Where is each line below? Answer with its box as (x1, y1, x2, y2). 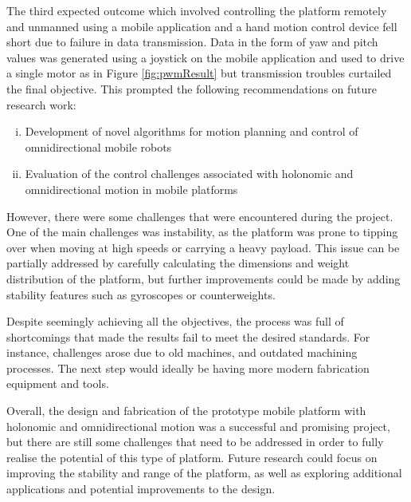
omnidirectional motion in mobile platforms (25, 180, 238, 197)
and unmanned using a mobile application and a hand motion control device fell (6, 18, 397, 34)
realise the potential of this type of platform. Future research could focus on (6, 449, 378, 465)
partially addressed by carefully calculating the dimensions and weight (6, 255, 350, 271)
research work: (6, 96, 76, 113)
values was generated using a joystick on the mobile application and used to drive (6, 49, 405, 65)
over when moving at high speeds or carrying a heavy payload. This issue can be (6, 239, 400, 255)
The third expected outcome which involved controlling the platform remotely (6, 2, 387, 18)
